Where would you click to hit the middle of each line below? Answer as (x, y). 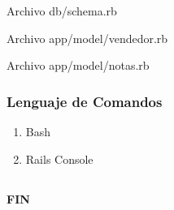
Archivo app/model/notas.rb (78, 65)
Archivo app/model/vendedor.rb (87, 38)
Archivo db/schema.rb (62, 11)
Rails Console (59, 159)
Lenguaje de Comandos (85, 101)
